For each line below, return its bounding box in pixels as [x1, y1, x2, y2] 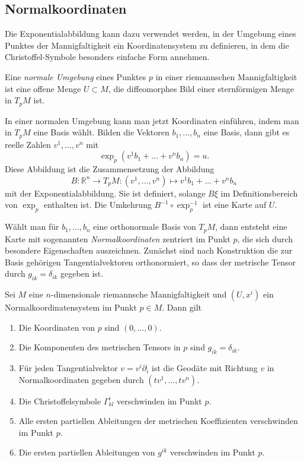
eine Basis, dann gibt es [203, 126, 290, 138]
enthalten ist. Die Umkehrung [43, 198, 152, 211]
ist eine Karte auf [203, 198, 267, 211]
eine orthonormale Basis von [93, 220, 196, 233]
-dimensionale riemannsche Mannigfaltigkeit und [51, 288, 227, 300]
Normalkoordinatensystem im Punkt [5, 301, 137, 314]
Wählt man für [5, 220, 59, 233]
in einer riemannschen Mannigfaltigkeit [155, 70, 297, 83]
